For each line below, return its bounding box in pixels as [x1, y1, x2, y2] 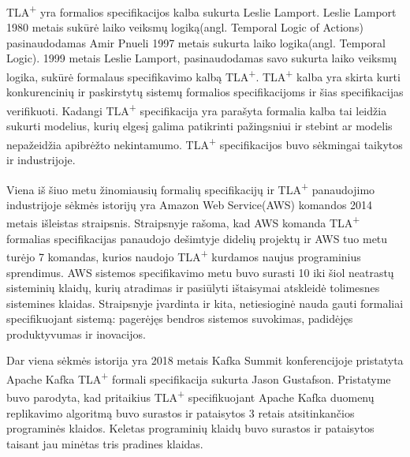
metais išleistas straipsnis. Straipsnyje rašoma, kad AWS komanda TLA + [6, 212, 360, 231]
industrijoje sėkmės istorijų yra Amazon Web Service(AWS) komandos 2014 [6, 196, 373, 212]
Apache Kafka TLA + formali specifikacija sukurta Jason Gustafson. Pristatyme [6, 369, 391, 387]
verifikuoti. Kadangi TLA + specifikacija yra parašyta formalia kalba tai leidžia [6, 99, 387, 118]
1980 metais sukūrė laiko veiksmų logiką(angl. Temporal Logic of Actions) [6, 19, 363, 36]
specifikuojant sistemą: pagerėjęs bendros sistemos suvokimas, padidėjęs [6, 310, 353, 327]
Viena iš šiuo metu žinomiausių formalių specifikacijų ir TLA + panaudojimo [6, 178, 375, 197]
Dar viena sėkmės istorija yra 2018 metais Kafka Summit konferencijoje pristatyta [6, 352, 404, 369]
